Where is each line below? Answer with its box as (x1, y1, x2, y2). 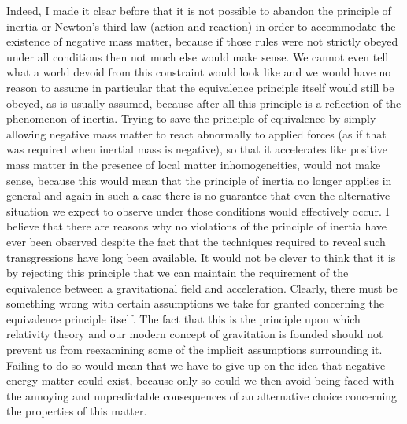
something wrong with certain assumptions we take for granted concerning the (6, 295, 384, 312)
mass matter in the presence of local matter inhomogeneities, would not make (6, 156, 381, 172)
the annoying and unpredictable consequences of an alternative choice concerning (6, 387, 398, 404)
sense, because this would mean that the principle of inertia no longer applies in (6, 171, 392, 188)
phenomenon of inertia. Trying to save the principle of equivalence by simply (6, 110, 376, 127)
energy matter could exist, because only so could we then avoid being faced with (6, 372, 394, 389)
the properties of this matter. (6, 403, 147, 419)
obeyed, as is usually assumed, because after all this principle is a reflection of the (6, 94, 401, 111)
